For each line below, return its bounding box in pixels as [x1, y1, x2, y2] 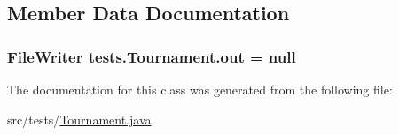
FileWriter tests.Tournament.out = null [7, 45, 296, 67]
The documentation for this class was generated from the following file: [7, 80, 393, 98]
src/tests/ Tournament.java [7, 109, 152, 128]
